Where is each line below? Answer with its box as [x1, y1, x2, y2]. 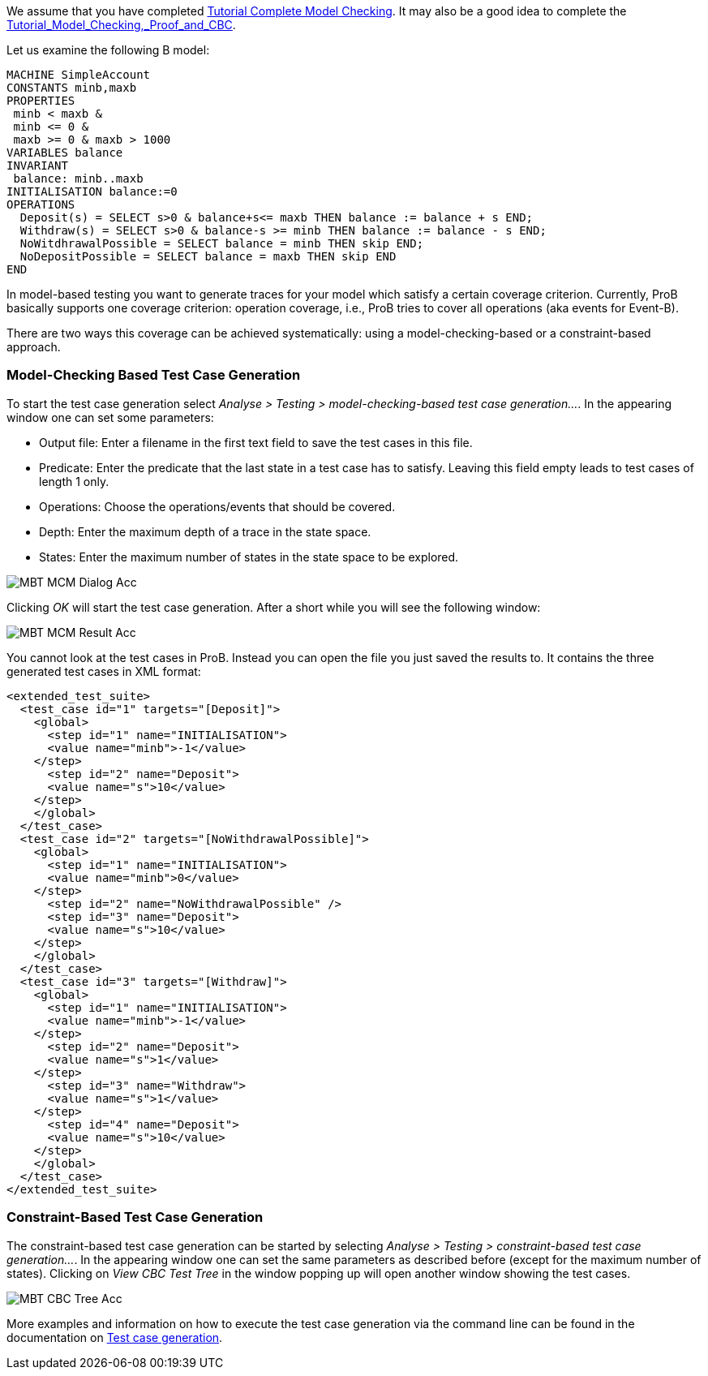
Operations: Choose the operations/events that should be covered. [39, 499, 396, 514]
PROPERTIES [6, 94, 75, 107]
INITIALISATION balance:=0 [6, 185, 178, 198]
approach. [6, 340, 61, 354]
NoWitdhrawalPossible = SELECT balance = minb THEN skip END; [19, 237, 424, 250]
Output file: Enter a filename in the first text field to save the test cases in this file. [39, 435, 473, 449]
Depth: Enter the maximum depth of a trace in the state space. [39, 524, 371, 539]
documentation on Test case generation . [6, 1330, 223, 1344]
